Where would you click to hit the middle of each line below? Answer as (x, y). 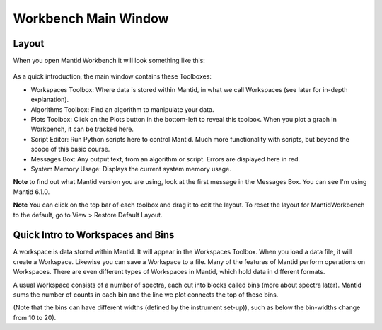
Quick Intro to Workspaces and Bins (94, 235)
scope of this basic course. (70, 149)
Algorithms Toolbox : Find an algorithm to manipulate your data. (122, 109)
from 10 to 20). (35, 317)
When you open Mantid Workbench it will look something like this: (109, 61)
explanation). (50, 100)
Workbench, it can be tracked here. (82, 129)
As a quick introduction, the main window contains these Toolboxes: (112, 76)
